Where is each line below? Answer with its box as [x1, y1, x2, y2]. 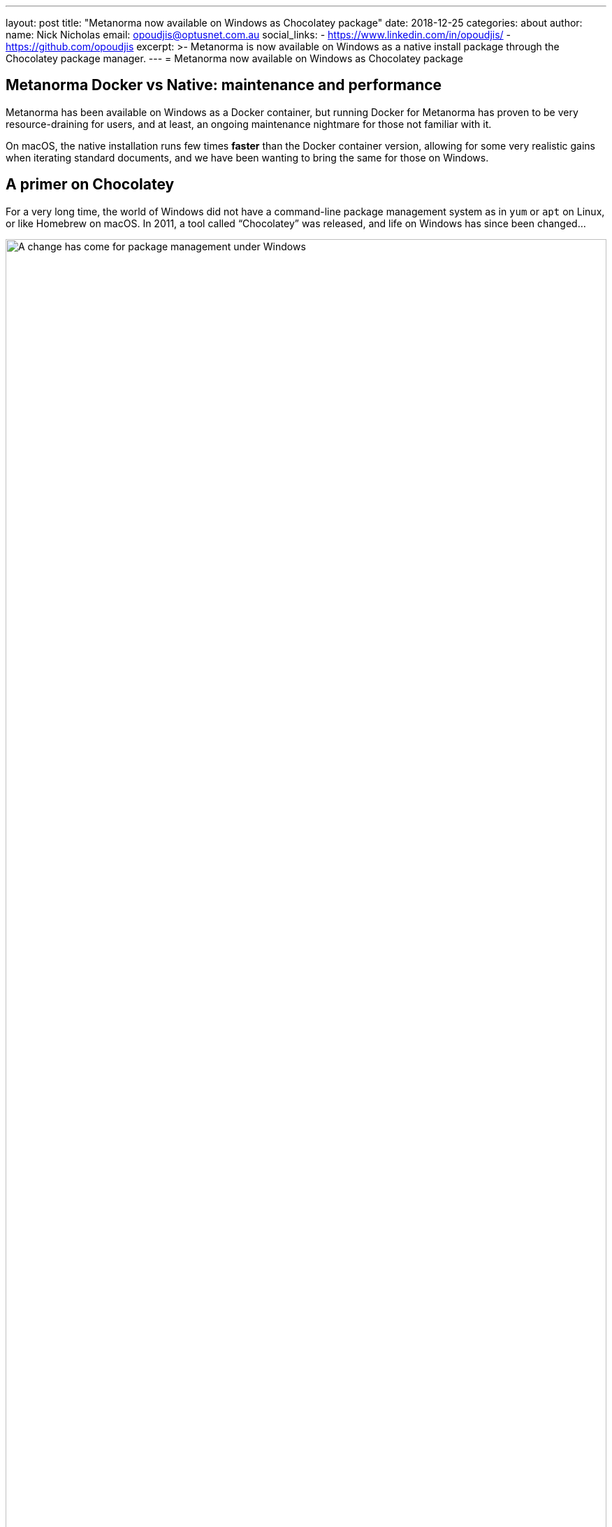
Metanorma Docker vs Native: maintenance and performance [6, 76, 442, 94]
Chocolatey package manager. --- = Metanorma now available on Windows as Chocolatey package [6, 52, 463, 64]
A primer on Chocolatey [6, 175, 175, 194]
